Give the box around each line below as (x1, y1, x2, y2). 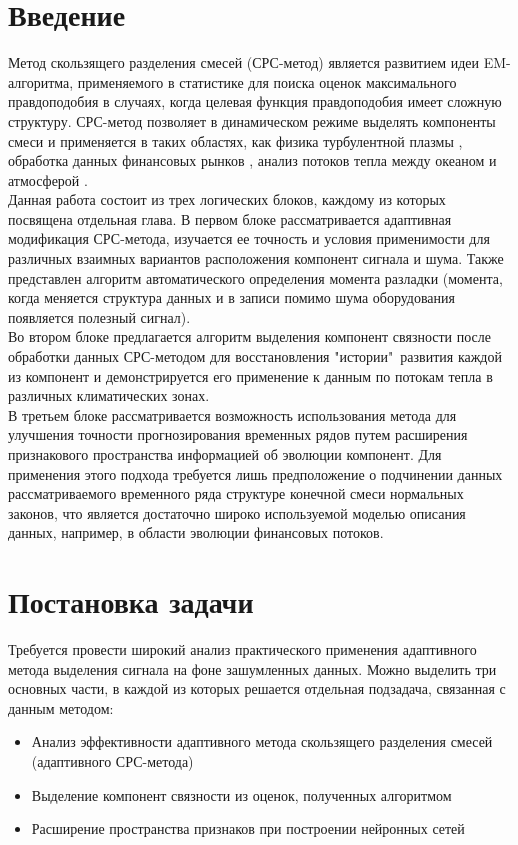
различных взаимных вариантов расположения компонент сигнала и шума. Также (8, 248, 504, 269)
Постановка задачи (8, 581, 254, 622)
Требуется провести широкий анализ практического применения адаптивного (8, 639, 477, 660)
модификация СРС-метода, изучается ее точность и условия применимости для (8, 228, 490, 249)
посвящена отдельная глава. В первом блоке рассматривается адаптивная (8, 208, 452, 229)
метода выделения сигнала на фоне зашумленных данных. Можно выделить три (8, 658, 497, 679)
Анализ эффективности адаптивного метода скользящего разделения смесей (31, 731, 493, 752)
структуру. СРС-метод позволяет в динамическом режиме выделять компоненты (8, 110, 496, 131)
